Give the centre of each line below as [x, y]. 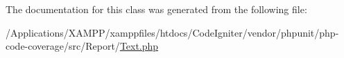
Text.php [139, 46]
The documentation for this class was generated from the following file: [156, 9]
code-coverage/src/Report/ [63, 46]
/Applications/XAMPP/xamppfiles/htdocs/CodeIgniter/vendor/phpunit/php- [172, 32]
